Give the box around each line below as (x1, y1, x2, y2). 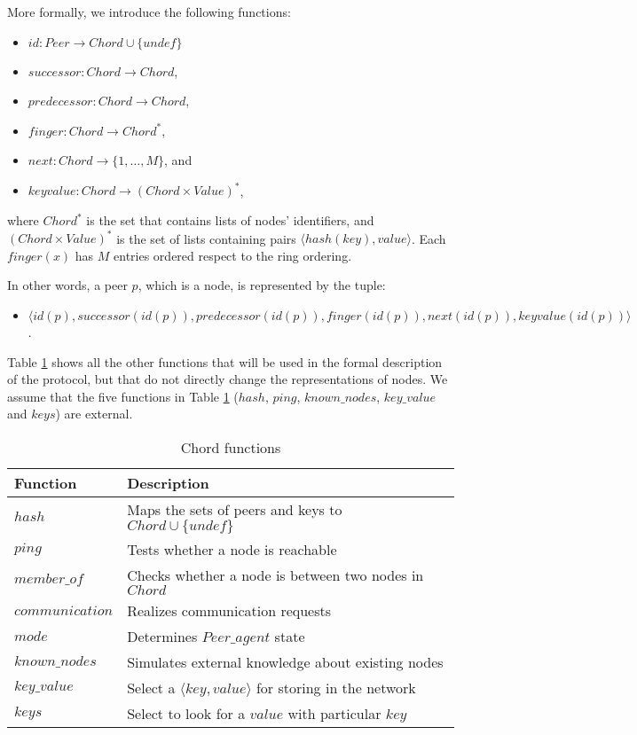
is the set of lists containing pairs (116, 229, 296, 247)
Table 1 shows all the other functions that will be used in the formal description (7, 352, 443, 371)
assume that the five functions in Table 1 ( (7, 387, 239, 405)
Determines (127, 625, 198, 646)
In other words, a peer (7, 276, 128, 294)
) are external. (55, 404, 133, 423)
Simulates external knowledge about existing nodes (127, 651, 444, 672)
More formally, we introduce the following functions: (7, 3, 291, 20)
